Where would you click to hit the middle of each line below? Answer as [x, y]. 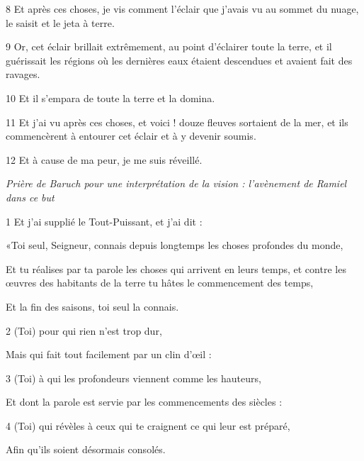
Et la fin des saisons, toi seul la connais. [92, 306]
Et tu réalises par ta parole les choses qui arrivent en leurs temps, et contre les [176, 268]
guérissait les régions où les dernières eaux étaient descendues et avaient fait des [179, 60]
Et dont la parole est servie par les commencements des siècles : [144, 402]
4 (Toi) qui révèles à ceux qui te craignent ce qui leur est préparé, [148, 425]
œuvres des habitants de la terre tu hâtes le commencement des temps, [160, 283]
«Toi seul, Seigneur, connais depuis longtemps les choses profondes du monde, [175, 245]
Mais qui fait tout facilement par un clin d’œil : [109, 354]
